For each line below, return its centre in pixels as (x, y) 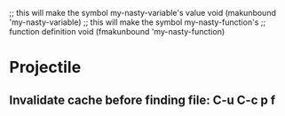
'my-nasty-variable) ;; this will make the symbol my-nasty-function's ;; (138, 22)
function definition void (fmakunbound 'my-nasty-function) (117, 31)
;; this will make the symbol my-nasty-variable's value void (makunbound (143, 13)
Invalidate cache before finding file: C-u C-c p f (142, 100)
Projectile (45, 68)
